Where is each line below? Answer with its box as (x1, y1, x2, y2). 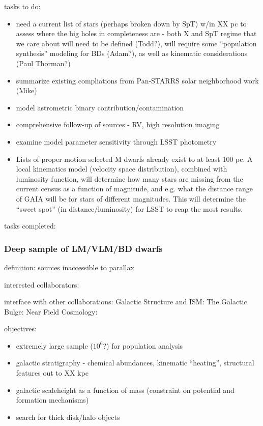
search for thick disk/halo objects (16, 411, 120, 422)
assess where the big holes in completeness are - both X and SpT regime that (16, 28, 257, 39)
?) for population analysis (103, 340, 183, 351)
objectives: (4, 323, 37, 334)
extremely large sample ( (16, 340, 93, 351)
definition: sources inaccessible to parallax (4, 262, 134, 272)
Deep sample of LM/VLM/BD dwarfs (4, 242, 163, 254)
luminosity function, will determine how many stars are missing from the (16, 173, 243, 184)
